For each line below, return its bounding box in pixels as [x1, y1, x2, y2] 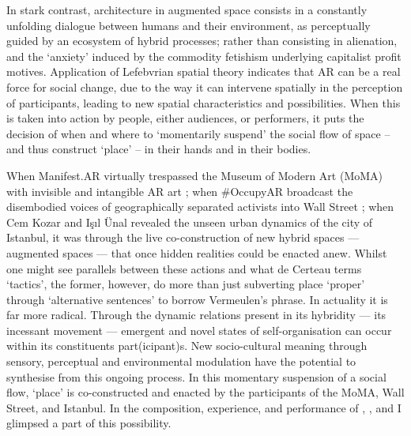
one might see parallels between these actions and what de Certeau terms [6, 260, 362, 276]
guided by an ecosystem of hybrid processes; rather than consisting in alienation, [6, 32, 398, 49]
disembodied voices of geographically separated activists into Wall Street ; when [6, 198, 394, 215]
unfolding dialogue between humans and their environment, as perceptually [6, 17, 371, 33]
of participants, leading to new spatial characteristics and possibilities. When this [6, 94, 401, 111]
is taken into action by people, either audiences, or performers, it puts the [6, 110, 364, 126]
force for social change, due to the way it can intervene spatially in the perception [6, 78, 403, 95]
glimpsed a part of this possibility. [6, 415, 172, 431]
